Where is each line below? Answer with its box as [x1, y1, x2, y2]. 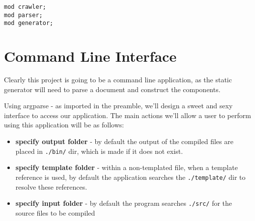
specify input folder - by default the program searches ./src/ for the [15, 198, 232, 208]
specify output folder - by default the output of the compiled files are [15, 136, 233, 147]
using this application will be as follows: [4, 120, 124, 130]
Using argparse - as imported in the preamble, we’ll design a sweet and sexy [4, 100, 233, 111]
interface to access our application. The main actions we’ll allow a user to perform [4, 110, 251, 120]
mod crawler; [4, 3, 46, 10]
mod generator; [4, 20, 54, 27]
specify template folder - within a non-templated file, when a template [15, 162, 238, 172]
